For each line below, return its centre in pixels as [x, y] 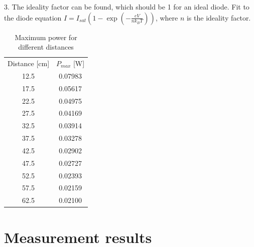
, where [167, 17]
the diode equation [33, 17]
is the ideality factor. [219, 17]
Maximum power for [46, 37]
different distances [46, 47]
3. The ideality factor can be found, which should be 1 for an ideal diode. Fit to [127, 7]
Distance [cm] [29, 63]
